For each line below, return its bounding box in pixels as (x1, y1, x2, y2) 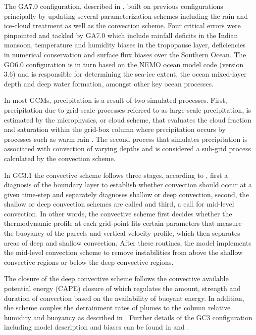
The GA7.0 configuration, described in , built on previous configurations (4, 1, 223, 11)
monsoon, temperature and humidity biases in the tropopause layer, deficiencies (4, 40, 246, 50)
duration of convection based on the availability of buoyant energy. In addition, (4, 293, 244, 303)
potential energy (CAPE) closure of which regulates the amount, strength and (4, 283, 241, 293)
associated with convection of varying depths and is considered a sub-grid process (4, 143, 251, 154)
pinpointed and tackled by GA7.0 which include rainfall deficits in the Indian (4, 30, 238, 40)
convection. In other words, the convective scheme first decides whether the (4, 208, 232, 218)
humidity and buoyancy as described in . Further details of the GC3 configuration (4, 312, 253, 322)
